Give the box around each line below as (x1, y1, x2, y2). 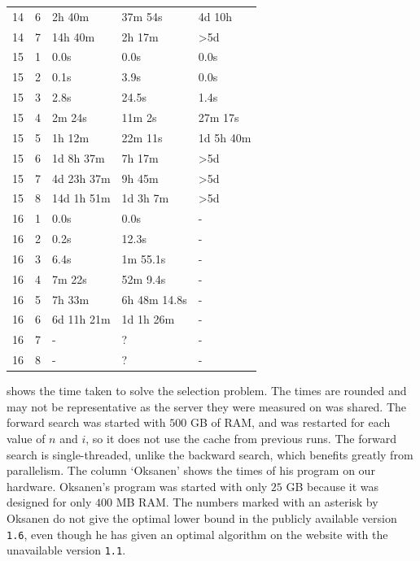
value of (7, 429, 46, 446)
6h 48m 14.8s (121, 290, 187, 307)
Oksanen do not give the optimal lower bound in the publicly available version (7, 509, 397, 526)
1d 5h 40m (198, 128, 252, 146)
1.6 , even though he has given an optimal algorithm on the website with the (7, 525, 388, 542)
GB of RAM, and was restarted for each (190, 414, 391, 431)
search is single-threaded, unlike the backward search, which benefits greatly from (7, 446, 413, 463)
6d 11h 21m (52, 311, 111, 328)
